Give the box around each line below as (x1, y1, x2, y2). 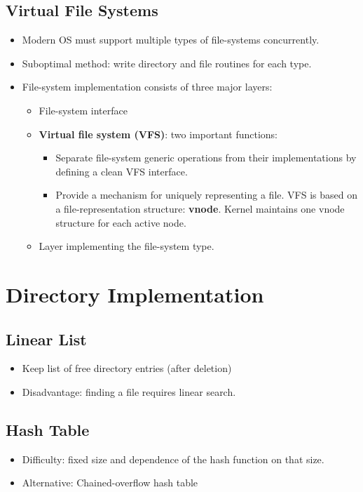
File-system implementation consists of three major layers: (22, 79, 273, 94)
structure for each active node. (55, 215, 186, 230)
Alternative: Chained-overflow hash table (22, 475, 198, 490)
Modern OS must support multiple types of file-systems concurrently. (22, 32, 320, 47)
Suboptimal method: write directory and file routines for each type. (22, 55, 312, 70)
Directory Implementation (6, 279, 264, 308)
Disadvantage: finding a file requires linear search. (22, 384, 236, 399)
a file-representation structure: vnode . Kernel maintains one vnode (55, 201, 345, 215)
